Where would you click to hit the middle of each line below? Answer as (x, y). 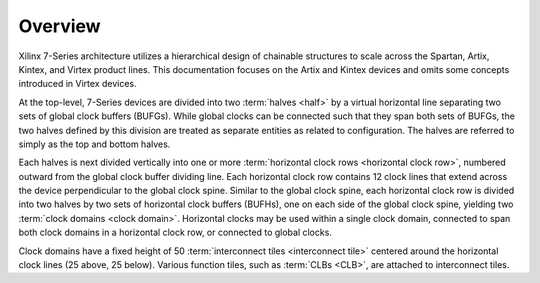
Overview (59, 26)
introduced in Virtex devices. (77, 84)
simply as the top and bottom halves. (94, 144)
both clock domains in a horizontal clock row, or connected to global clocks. (175, 232)
